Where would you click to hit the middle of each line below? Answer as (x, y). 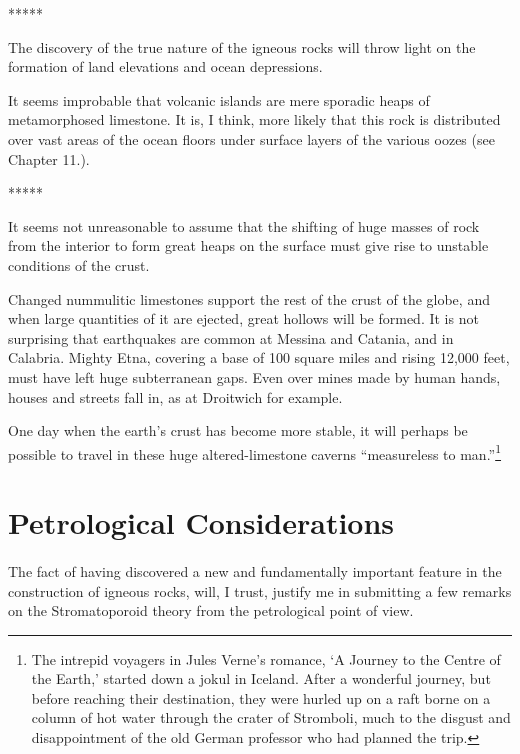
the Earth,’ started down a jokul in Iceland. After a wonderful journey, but (261, 678)
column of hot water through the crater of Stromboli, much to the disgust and (271, 717)
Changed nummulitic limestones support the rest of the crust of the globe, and (249, 298)
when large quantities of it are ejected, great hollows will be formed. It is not (243, 318)
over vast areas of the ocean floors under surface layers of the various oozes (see (251, 138)
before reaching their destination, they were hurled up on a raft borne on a (261, 697)
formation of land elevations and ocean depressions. (165, 66)
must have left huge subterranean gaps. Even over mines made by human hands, (254, 376)
